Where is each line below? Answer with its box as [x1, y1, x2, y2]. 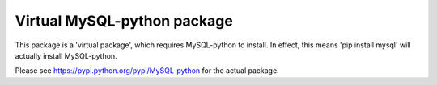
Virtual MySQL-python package [15, 12, 234, 30]
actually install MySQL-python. [15, 51, 117, 60]
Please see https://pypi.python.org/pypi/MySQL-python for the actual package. [15, 66, 279, 75]
